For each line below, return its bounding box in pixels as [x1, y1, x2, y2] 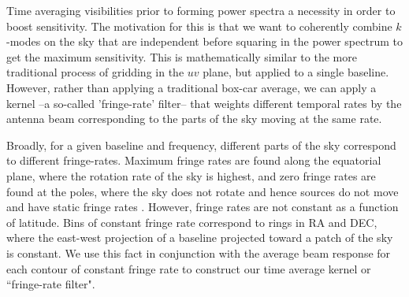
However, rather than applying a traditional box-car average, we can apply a [6, 79, 377, 95]
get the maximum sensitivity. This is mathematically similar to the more [6, 48, 357, 65]
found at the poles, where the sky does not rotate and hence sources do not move [6, 183, 399, 199]
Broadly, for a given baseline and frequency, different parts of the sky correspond [6, 136, 396, 153]
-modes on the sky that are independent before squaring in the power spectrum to [6, 33, 403, 50]
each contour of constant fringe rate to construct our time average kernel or [6, 260, 371, 277]
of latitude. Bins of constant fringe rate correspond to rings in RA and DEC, [6, 213, 377, 230]
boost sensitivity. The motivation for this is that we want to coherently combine [6, 17, 392, 34]
